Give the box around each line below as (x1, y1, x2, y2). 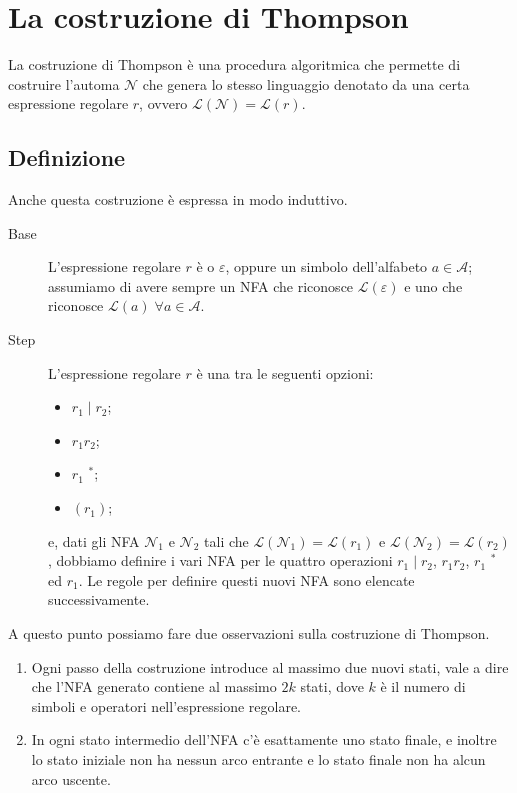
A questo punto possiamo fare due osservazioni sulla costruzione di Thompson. (8, 623, 490, 644)
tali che (204, 530, 249, 551)
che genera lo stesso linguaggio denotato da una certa (142, 73, 470, 94)
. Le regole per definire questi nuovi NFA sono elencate (78, 569, 415, 590)
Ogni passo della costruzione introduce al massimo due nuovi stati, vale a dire (31, 656, 509, 677)
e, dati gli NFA (48, 530, 140, 551)
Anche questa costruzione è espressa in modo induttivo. (8, 189, 348, 210)
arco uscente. (31, 768, 111, 789)
